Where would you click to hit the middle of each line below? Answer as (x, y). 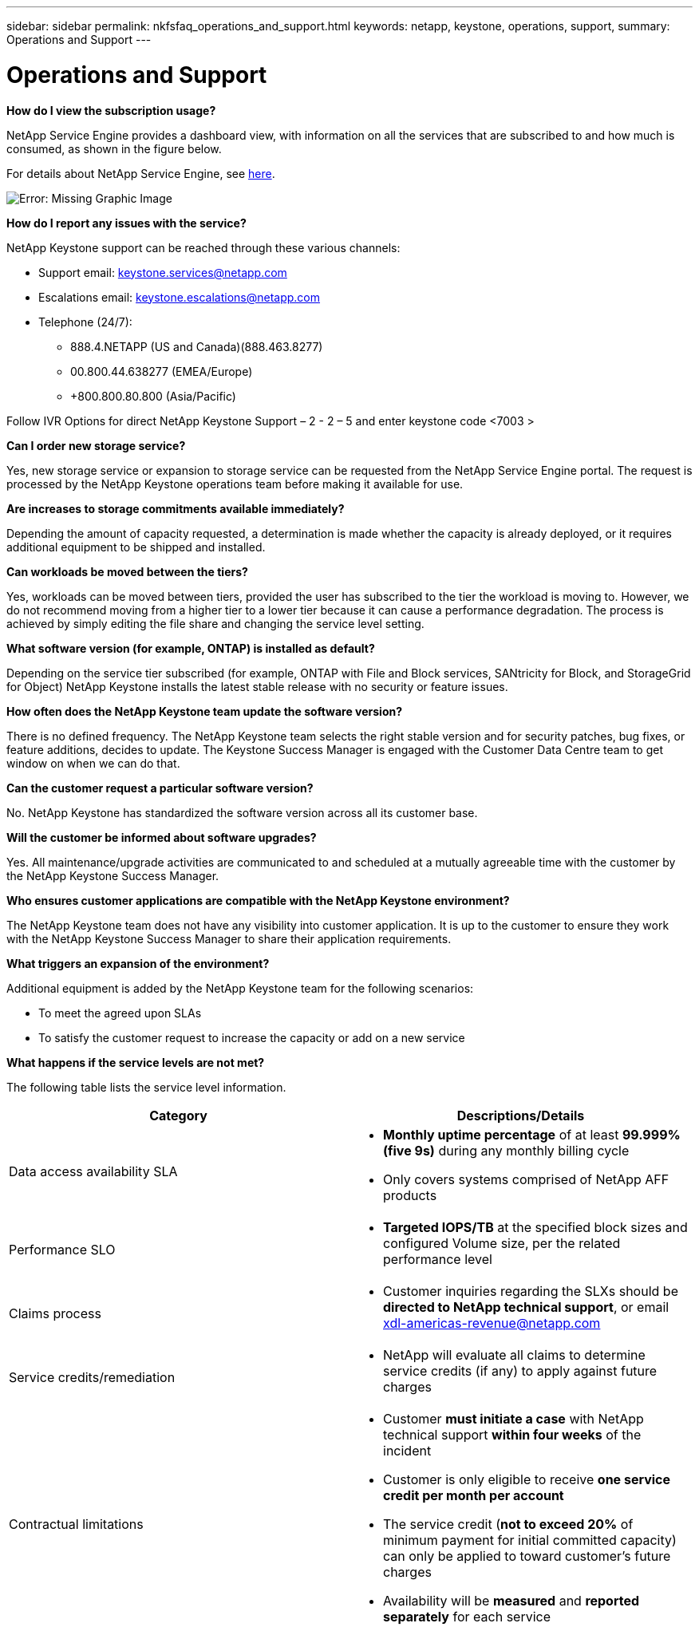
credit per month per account (474, 1495)
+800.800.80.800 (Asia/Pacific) (153, 396)
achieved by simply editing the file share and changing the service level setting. (215, 623)
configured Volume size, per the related (502, 1243)
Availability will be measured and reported (511, 1600)
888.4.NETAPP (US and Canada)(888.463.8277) (197, 346)
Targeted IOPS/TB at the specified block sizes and (535, 1227)
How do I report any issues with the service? (126, 223)
